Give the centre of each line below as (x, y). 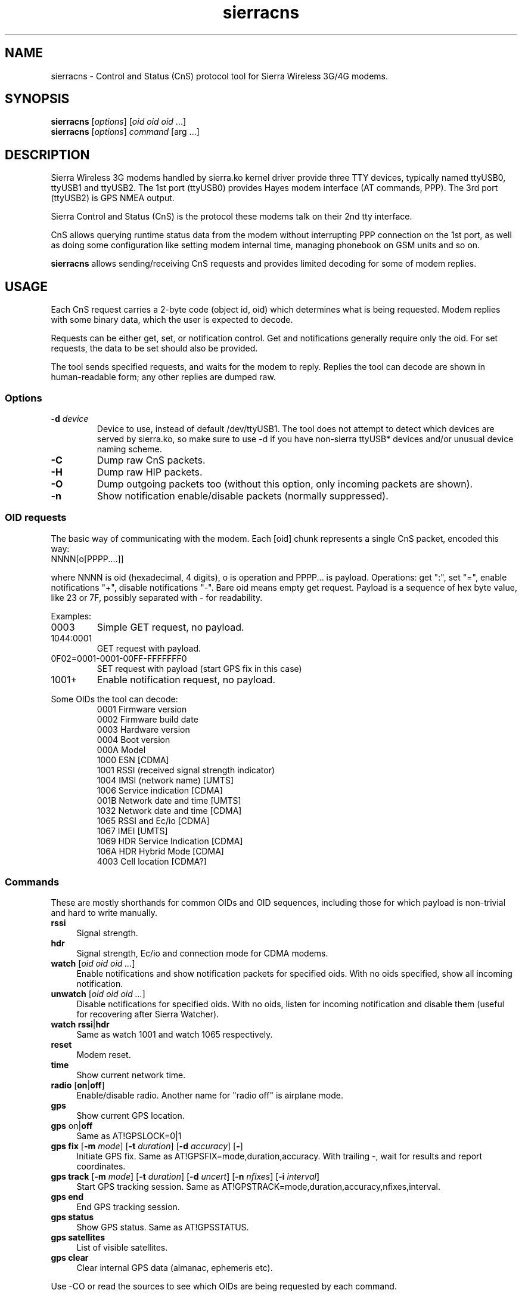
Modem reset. (104, 1055)
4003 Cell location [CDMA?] (152, 861)
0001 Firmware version (142, 709)
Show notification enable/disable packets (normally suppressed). (243, 496)
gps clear (70, 1258)
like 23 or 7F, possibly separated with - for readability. (157, 597)
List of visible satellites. (122, 1248)
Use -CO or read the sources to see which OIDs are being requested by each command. (224, 1286)
